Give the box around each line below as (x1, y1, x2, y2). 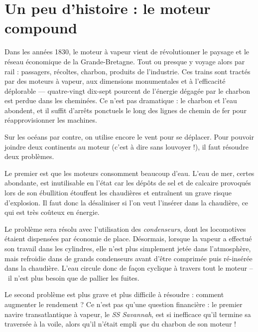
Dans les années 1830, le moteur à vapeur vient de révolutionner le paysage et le (4, 46, 249, 57)
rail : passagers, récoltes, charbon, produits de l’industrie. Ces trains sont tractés (4, 66, 251, 76)
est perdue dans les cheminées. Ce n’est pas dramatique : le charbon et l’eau (4, 95, 237, 106)
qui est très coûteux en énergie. (4, 207, 100, 217)
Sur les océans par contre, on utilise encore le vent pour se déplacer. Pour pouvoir (4, 132, 254, 142)
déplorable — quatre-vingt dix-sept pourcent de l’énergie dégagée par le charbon (4, 85, 251, 96)
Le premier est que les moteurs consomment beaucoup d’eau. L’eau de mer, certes (4, 167, 255, 178)
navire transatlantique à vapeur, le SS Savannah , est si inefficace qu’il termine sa (4, 309, 251, 319)
